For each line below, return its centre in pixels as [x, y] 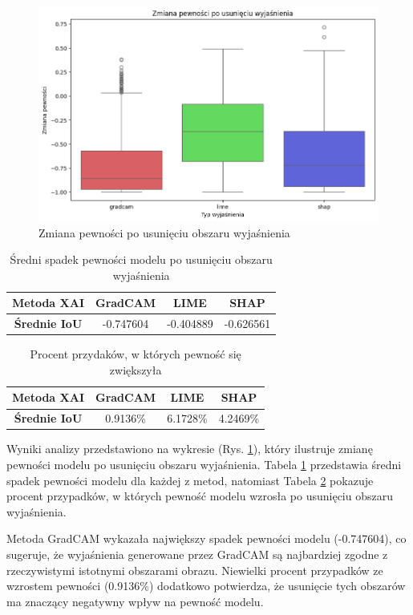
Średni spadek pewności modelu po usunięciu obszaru [141, 259]
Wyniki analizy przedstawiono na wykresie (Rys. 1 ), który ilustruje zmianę [190, 449]
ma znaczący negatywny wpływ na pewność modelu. [135, 601]
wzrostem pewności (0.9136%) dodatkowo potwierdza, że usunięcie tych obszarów [206, 586]
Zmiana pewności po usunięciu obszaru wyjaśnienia [164, 232]
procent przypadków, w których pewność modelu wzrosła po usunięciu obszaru [200, 496]
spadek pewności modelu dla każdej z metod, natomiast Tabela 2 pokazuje [190, 480]
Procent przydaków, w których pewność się [136, 354]
